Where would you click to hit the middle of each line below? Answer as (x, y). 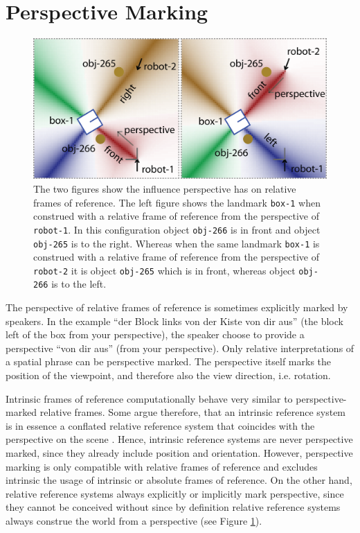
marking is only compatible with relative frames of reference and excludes (162, 466)
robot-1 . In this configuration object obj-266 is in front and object (177, 229)
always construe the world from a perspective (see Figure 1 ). (134, 520)
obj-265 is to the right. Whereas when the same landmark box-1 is (177, 243)
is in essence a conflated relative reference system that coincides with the (160, 425)
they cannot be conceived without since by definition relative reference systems (173, 507)
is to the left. (79, 284)
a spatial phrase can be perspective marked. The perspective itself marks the (169, 361)
